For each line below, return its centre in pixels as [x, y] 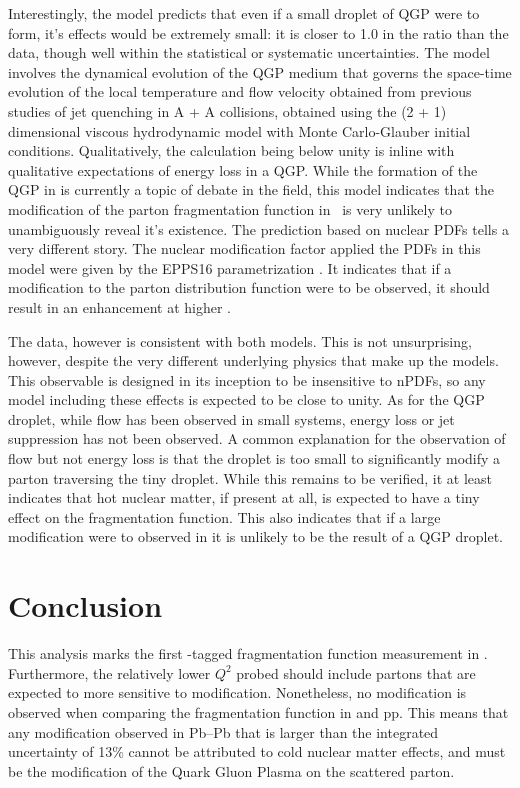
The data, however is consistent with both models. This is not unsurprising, [240, 340]
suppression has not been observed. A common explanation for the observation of [257, 438]
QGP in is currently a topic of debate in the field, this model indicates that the [251, 189]
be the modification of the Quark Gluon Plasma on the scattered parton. [231, 770]
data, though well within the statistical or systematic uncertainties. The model [249, 52]
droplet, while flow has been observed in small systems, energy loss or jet [231, 418]
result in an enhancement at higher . [119, 306]
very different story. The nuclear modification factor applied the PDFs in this [244, 248]
